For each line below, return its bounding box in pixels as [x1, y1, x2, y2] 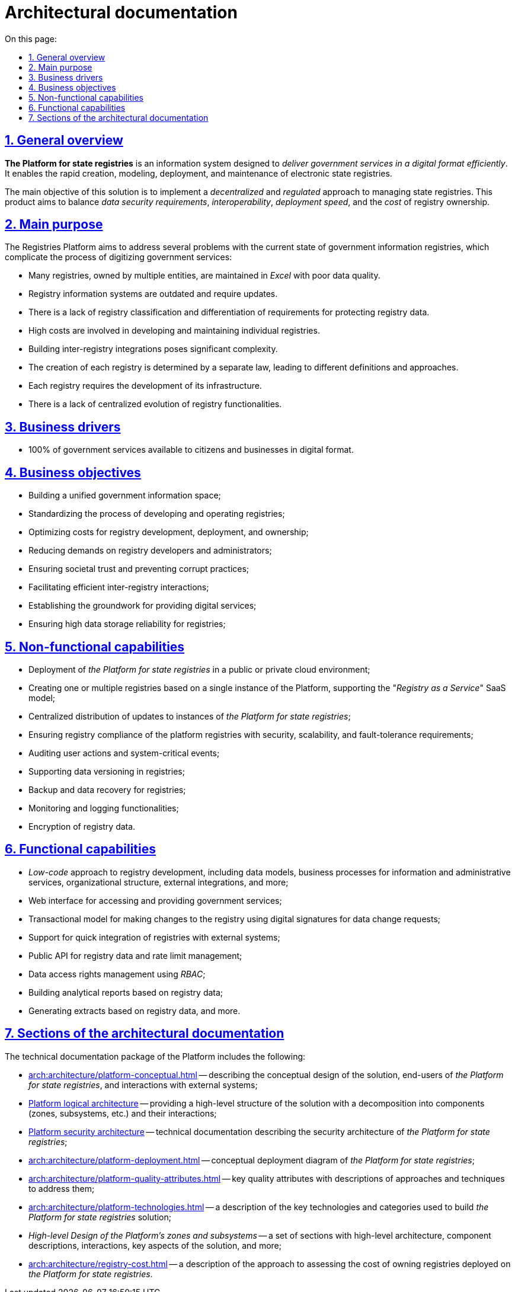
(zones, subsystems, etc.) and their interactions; [28, 1108, 217, 1118]
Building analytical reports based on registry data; [28, 987, 223, 997]
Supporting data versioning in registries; [28, 766, 185, 776]
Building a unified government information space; [28, 490, 221, 501]
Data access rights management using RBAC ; [28, 968, 206, 979]
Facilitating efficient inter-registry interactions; [28, 582, 209, 593]
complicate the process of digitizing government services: [5, 252, 232, 263]
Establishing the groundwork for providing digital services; [28, 600, 257, 611]
